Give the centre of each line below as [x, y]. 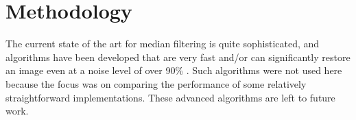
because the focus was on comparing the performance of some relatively [156, 83]
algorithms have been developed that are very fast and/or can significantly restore [178, 57]
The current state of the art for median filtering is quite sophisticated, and [163, 44]
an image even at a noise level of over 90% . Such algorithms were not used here [174, 70]
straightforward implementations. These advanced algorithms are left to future [170, 97]
